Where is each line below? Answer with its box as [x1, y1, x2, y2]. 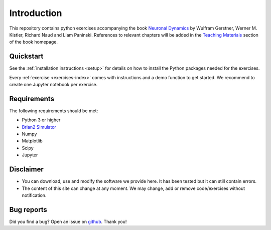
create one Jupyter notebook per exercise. [9, 82, 98, 88]
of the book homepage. [9, 39, 58, 45]
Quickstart [9, 52, 44, 61]
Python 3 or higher [22, 117, 61, 123]
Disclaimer [9, 165, 44, 174]
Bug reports [9, 205, 48, 214]
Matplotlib [22, 138, 43, 144]
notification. [22, 192, 47, 198]
